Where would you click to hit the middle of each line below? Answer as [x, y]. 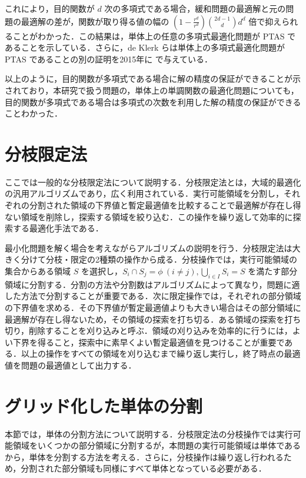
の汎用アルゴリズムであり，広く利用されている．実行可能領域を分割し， [144, 193]
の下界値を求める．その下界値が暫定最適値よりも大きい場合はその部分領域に [153, 308]
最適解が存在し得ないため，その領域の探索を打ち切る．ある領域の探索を [145, 319]
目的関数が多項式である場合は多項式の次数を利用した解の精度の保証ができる [153, 102]
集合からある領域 [38, 271]
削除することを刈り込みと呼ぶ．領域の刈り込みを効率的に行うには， [161, 331]
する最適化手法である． [58, 228]
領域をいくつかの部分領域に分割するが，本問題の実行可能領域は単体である [157, 445]
